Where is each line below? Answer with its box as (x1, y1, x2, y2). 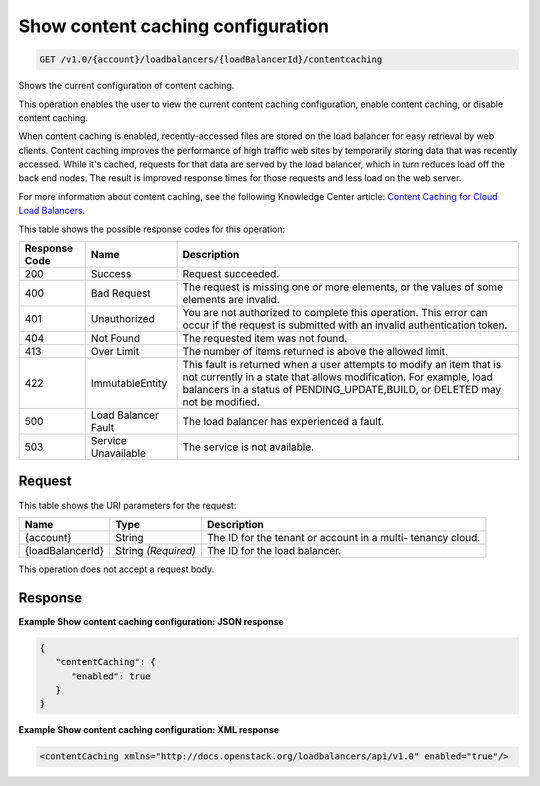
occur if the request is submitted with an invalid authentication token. (182, 318, 508, 332)
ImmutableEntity (90, 376, 168, 390)
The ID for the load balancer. (206, 543, 342, 557)
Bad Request (90, 286, 152, 300)
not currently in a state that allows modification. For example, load (182, 370, 494, 384)
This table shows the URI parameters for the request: (18, 499, 237, 511)
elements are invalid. (182, 293, 280, 307)
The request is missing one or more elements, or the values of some (182, 280, 504, 294)
